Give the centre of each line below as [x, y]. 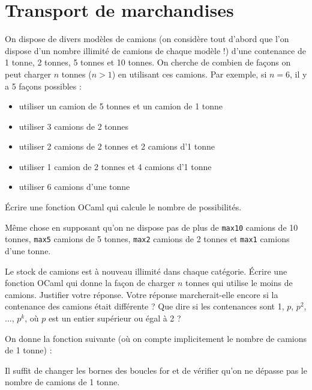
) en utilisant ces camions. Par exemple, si [189, 74]
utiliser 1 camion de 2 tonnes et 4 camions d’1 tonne [115, 166]
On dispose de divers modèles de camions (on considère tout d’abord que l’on [147, 39]
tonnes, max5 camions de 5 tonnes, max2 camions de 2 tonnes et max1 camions [147, 239]
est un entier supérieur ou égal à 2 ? [115, 318]
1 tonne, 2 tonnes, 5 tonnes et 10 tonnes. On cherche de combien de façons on [148, 62]
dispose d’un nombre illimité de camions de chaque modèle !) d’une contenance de [155, 50]
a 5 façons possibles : [43, 86]
